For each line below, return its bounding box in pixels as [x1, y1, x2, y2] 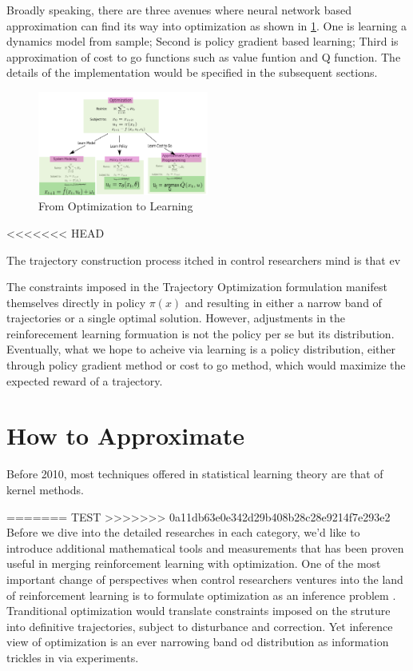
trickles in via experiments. [6, 649, 139, 665]
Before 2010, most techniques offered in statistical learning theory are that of [6, 465, 383, 482]
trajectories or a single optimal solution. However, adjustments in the [6, 310, 346, 326]
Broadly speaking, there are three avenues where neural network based [6, 2, 351, 18]
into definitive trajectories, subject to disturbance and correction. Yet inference [6, 617, 393, 634]
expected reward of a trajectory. [6, 372, 163, 389]
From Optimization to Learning [38, 198, 193, 214]
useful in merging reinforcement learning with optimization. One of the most [6, 555, 381, 572]
